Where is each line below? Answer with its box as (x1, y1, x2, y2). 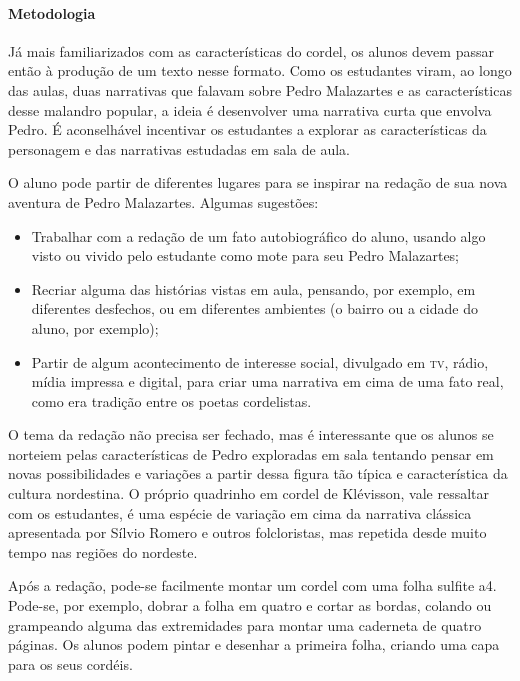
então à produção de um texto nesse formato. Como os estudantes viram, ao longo (8, 60, 512, 81)
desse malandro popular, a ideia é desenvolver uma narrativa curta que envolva (8, 99, 492, 120)
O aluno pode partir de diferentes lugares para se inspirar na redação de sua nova (8, 172, 508, 193)
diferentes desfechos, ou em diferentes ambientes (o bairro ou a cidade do (31, 298, 478, 319)
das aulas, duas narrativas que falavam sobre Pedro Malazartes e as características (8, 79, 512, 100)
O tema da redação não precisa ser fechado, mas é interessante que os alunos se (8, 424, 494, 445)
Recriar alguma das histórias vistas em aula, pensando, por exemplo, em (31, 278, 476, 299)
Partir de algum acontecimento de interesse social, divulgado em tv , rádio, (31, 351, 489, 372)
